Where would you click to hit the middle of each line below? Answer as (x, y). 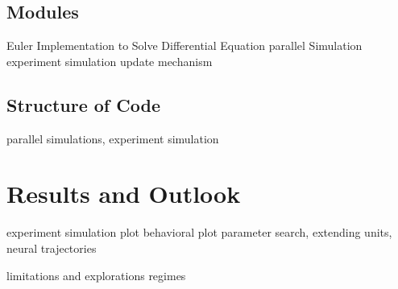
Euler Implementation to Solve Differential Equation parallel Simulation (184, 45)
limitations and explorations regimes (96, 275)
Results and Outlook (124, 194)
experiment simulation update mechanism (110, 61)
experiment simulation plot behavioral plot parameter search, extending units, (199, 232)
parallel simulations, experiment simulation (113, 138)
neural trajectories (52, 248)
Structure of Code (83, 104)
